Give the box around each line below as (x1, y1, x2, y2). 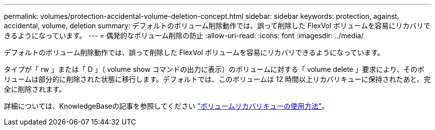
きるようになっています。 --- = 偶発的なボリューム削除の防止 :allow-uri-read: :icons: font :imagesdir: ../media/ (4, 31, 364, 40)
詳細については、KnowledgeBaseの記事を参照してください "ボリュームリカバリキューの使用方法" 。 (4, 102, 329, 110)
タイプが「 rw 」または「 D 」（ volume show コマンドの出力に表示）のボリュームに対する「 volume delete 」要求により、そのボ (4, 65, 425, 73)
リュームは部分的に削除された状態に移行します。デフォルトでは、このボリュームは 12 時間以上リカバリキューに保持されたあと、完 (4, 75, 431, 83)
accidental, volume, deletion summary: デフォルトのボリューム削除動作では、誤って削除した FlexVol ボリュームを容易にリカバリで (4, 21, 431, 30)
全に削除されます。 (4, 85, 66, 93)
